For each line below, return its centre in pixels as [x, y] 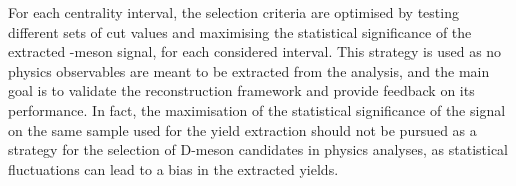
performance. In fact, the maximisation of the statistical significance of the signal [257, 109]
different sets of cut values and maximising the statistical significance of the [240, 31]
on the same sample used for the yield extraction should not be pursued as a [242, 129]
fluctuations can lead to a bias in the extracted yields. [173, 168]
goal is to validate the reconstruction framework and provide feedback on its [241, 90]
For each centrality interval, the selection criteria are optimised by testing [233, 12]
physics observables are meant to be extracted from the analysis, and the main [249, 70]
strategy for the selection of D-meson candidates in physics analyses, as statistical [258, 149]
